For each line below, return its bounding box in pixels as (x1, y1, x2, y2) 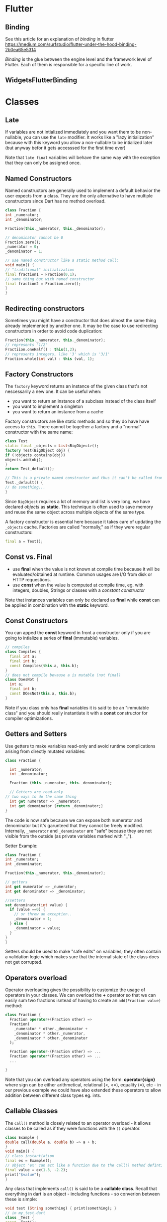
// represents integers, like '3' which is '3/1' (5, 351, 110, 356)
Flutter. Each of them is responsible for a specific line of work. (5, 62, 132, 67)
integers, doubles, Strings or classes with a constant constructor (12, 587, 145, 593)
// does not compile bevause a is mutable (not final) (5, 673, 121, 678)
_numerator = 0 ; (5, 244, 39, 249)
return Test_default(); (5, 467, 55, 472)
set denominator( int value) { (5, 902, 68, 907)
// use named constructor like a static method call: (5, 258, 119, 263)
